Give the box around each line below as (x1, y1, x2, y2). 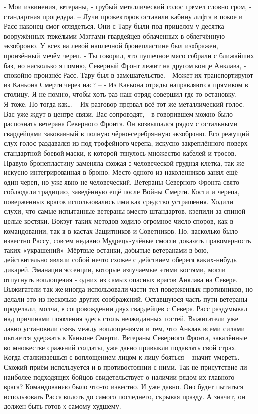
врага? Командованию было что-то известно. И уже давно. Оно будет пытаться (4, 381, 243, 392)
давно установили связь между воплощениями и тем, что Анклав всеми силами (4, 323, 245, 333)
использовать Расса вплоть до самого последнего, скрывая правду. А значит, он (4, 391, 245, 401)
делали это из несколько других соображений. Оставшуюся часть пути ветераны (4, 293, 248, 304)
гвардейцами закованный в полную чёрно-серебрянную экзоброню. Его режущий (4, 128, 249, 138)
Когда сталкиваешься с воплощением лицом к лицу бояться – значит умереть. (4, 352, 240, 362)
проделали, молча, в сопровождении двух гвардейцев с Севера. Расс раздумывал (4, 303, 248, 314)
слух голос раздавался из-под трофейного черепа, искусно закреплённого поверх (4, 138, 248, 148)
